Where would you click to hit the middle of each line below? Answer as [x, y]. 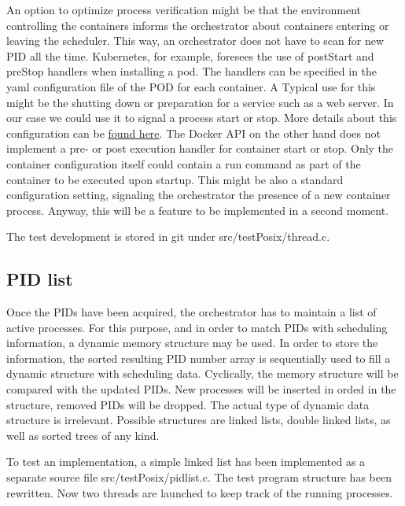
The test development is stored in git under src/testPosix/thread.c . [168, 236]
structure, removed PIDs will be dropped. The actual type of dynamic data [188, 404]
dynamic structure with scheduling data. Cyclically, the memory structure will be [202, 373]
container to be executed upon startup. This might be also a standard [175, 179]
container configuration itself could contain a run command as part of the [184, 163]
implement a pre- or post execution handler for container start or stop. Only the [200, 148]
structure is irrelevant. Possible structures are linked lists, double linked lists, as [199, 420]
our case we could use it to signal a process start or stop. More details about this [202, 118]
